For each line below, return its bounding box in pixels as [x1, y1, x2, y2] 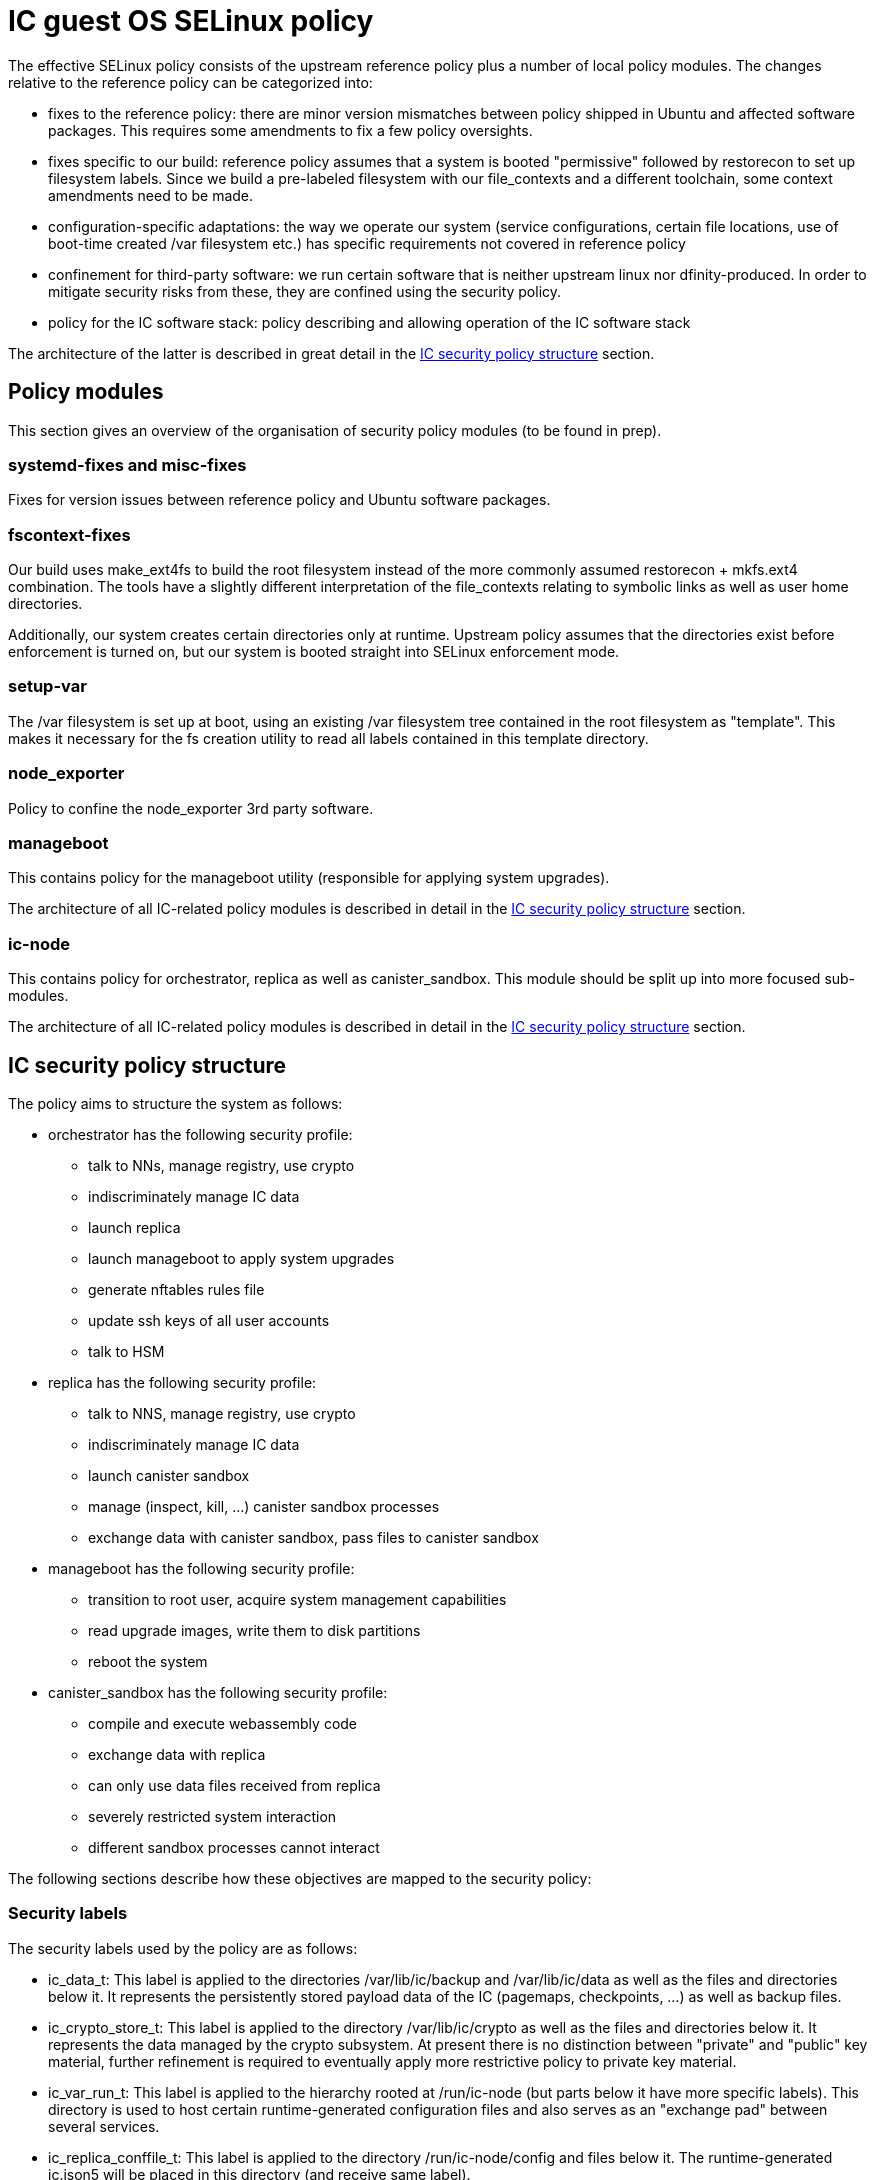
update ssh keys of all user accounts [88, 1311, 330, 1329]
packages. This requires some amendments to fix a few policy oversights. [48, 121, 533, 139]
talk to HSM [88, 1342, 165, 1360]
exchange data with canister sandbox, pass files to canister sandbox [88, 1528, 539, 1546]
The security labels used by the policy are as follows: [8, 1939, 358, 1957]
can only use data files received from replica [88, 1776, 381, 1794]
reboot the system [88, 1652, 208, 1670]
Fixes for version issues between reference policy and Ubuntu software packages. [8, 491, 551, 509]
